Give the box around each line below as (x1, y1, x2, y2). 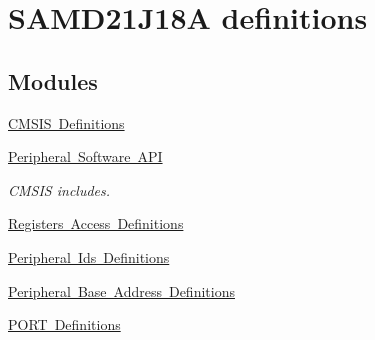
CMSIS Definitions (8, 112, 125, 133)
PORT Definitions (8, 314, 121, 335)
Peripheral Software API (8, 146, 163, 167)
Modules (8, 65, 98, 96)
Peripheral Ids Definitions (8, 246, 170, 267)
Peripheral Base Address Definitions (8, 280, 235, 301)
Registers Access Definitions (8, 213, 184, 234)
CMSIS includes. (8, 179, 111, 200)
